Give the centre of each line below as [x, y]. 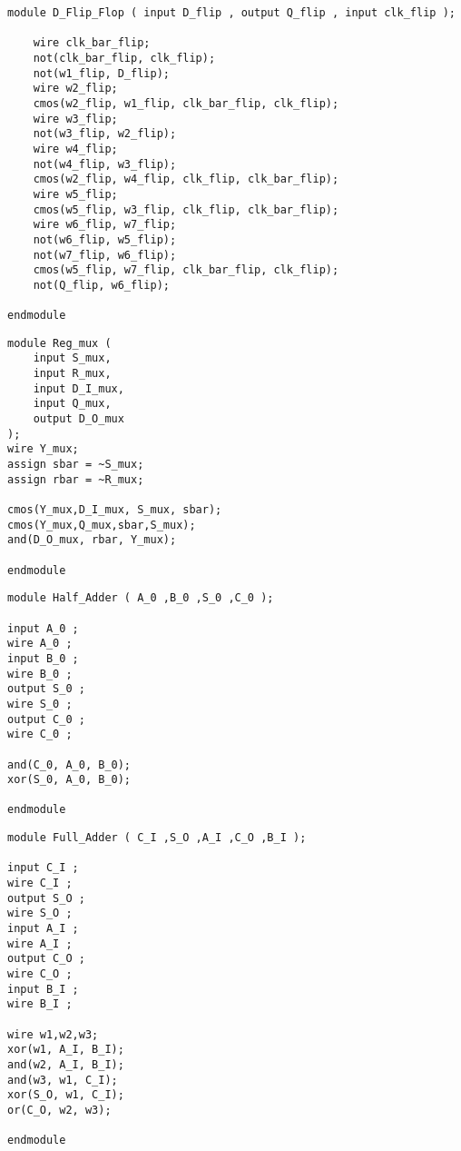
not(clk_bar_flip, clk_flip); [124, 58]
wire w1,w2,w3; [53, 1034]
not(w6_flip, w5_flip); [105, 239]
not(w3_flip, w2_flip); [105, 134]
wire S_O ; [40, 913]
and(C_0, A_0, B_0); [69, 764]
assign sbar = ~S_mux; [76, 465]
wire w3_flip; [75, 119]
